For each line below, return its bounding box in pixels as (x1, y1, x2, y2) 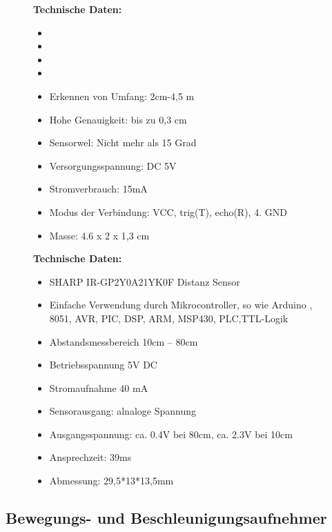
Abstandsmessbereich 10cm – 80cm (49, 334, 198, 348)
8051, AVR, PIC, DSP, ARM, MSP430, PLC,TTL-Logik (49, 311, 289, 325)
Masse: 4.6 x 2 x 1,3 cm (49, 228, 150, 242)
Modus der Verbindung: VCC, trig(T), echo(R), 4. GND (49, 204, 287, 219)
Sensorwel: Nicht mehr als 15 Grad (49, 135, 197, 150)
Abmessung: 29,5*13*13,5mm (49, 473, 174, 488)
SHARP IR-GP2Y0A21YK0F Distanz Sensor (49, 274, 240, 288)
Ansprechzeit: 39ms (49, 450, 132, 464)
